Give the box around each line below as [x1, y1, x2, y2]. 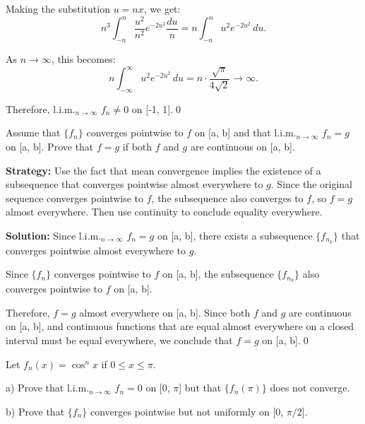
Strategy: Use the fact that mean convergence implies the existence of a [6, 163, 321, 177]
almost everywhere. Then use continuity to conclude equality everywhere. [6, 204, 323, 219]
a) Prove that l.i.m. [6, 380, 90, 395]
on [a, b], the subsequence [162, 266, 274, 281]
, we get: [143, 1, 181, 16]
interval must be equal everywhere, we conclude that [6, 333, 233, 348]
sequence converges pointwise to [6, 190, 144, 205]
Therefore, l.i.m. [6, 101, 76, 116]
